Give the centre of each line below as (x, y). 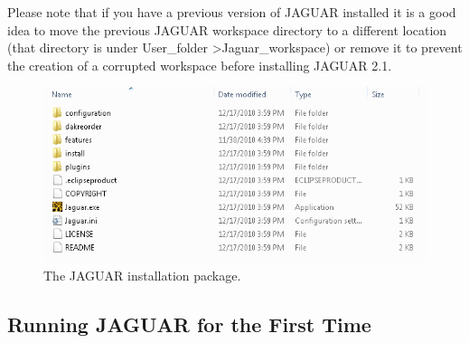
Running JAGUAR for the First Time (189, 324)
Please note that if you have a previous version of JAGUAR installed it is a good (232, 12)
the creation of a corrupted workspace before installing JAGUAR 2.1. (200, 65)
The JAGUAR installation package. (142, 275)
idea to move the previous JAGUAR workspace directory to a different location (227, 29)
